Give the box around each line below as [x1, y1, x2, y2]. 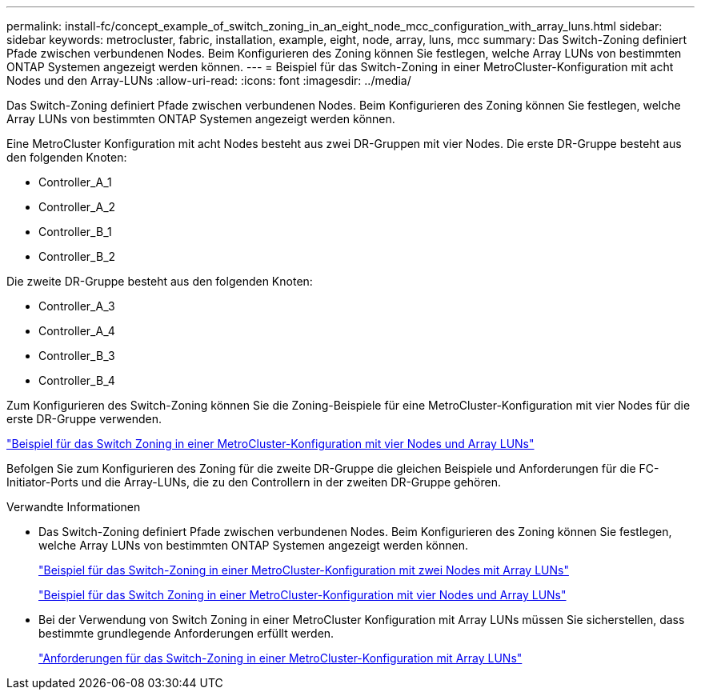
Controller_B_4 [38, 374, 115, 387]
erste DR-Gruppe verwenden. [6, 412, 162, 426]
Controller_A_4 [38, 324, 115, 338]
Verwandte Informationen [6, 500, 141, 514]
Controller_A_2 [38, 200, 116, 214]
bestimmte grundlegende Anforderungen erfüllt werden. [38, 626, 334, 640]
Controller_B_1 [38, 225, 112, 238]
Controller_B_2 [38, 250, 116, 263]
